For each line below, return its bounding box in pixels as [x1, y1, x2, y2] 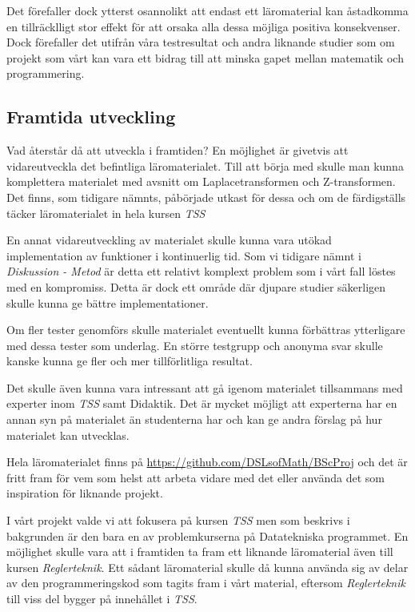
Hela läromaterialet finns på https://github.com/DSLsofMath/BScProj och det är [6, 453, 408, 470]
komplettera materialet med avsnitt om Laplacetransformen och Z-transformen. [6, 173, 396, 190]
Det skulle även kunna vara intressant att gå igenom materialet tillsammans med [6, 379, 403, 396]
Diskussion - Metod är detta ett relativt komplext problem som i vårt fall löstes [6, 263, 396, 280]
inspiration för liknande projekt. [6, 485, 163, 501]
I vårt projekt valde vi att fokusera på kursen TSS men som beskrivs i [6, 512, 350, 529]
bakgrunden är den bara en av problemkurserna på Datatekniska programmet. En [6, 527, 409, 544]
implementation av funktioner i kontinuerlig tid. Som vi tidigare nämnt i [6, 247, 361, 264]
